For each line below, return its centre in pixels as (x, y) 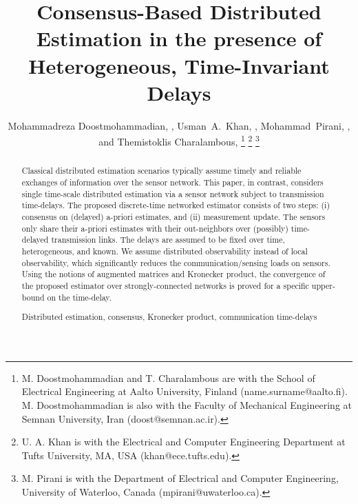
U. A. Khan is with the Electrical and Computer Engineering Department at (183, 442)
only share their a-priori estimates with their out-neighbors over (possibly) (155, 228)
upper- (323, 285)
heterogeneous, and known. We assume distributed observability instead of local (165, 251)
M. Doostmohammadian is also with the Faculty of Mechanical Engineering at (187, 404)
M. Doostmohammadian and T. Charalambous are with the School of (168, 377)
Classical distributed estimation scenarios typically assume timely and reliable (161, 171)
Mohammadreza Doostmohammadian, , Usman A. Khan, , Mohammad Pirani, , (179, 125)
